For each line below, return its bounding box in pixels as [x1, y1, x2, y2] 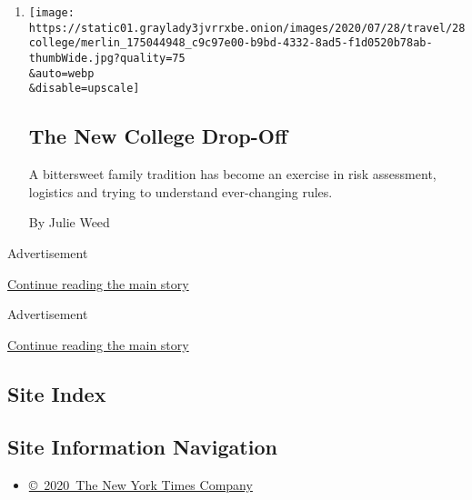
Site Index [7, 379, 106, 407]
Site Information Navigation [7, 433, 277, 461]
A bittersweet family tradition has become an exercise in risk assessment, [28, 165, 437, 184]
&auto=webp [28, 66, 95, 80]
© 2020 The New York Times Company [28, 475, 253, 495]
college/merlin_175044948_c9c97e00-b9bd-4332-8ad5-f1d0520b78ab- [28, 36, 433, 50]
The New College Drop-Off [28, 122, 288, 150]
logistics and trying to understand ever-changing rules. [28, 182, 333, 201]
